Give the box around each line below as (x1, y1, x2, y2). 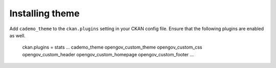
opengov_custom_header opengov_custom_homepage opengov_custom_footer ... (22, 51, 194, 57)
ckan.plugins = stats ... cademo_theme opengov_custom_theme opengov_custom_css (22, 44, 202, 51)
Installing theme (9, 8, 80, 19)
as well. (9, 32, 26, 38)
